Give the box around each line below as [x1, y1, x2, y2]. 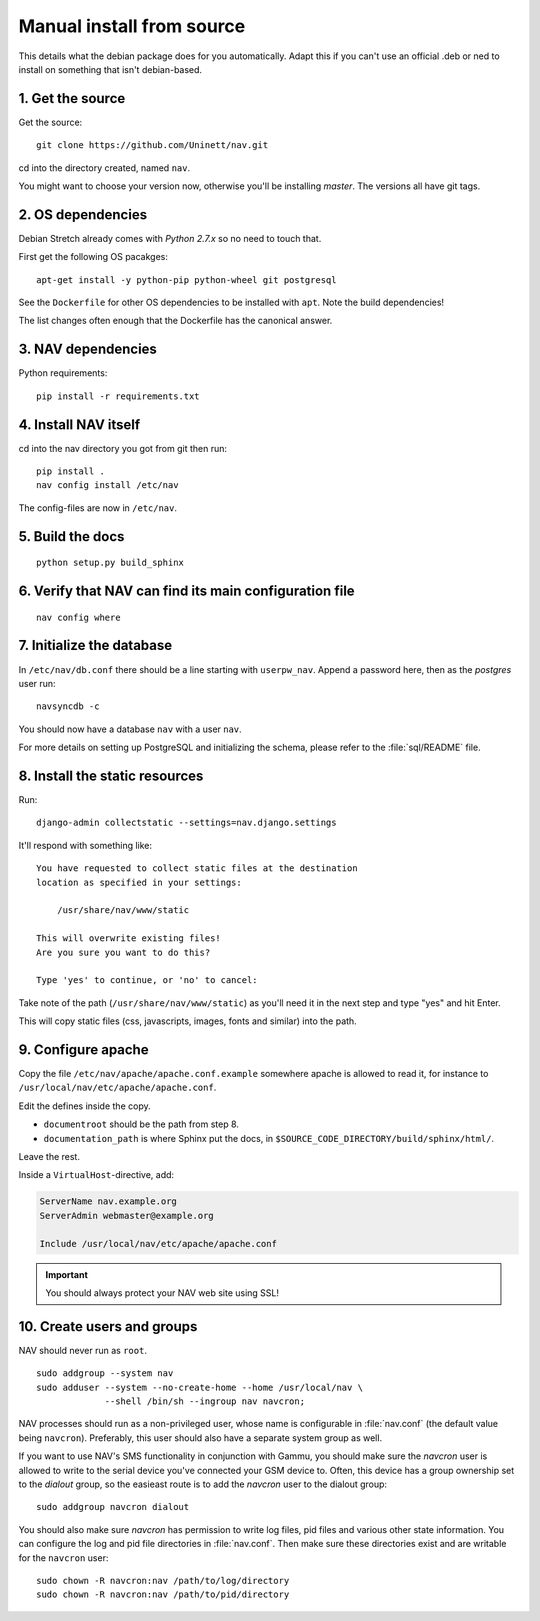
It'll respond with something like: [18, 839, 153, 851]
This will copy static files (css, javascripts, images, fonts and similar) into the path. [18, 1015, 357, 1027]
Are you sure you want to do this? [36, 946, 211, 958]
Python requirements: [18, 367, 108, 379]
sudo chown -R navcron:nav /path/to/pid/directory [36, 1589, 290, 1600]
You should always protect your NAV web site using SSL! [45, 1286, 280, 1299]
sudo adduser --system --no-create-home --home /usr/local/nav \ [36, 1381, 364, 1393]
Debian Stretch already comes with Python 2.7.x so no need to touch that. [18, 232, 322, 244]
